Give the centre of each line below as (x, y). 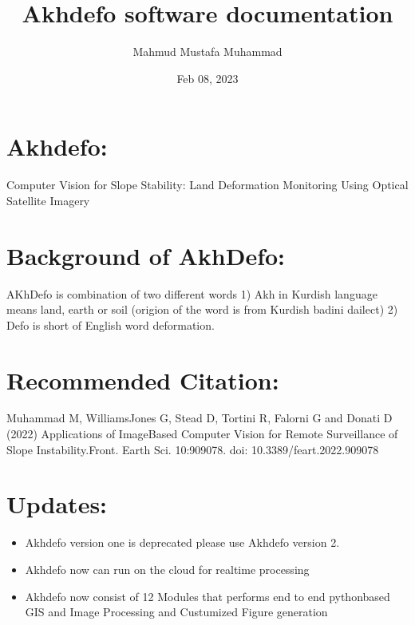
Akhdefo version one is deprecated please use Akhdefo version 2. (182, 542)
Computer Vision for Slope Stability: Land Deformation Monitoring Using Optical (207, 185)
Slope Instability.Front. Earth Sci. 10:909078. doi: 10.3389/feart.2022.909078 (193, 449)
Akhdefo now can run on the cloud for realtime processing (167, 569)
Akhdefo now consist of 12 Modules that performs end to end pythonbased (207, 596)
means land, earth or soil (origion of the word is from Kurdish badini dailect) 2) (202, 309)
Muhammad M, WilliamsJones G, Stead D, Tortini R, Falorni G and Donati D (200, 418)
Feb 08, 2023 (207, 78)
